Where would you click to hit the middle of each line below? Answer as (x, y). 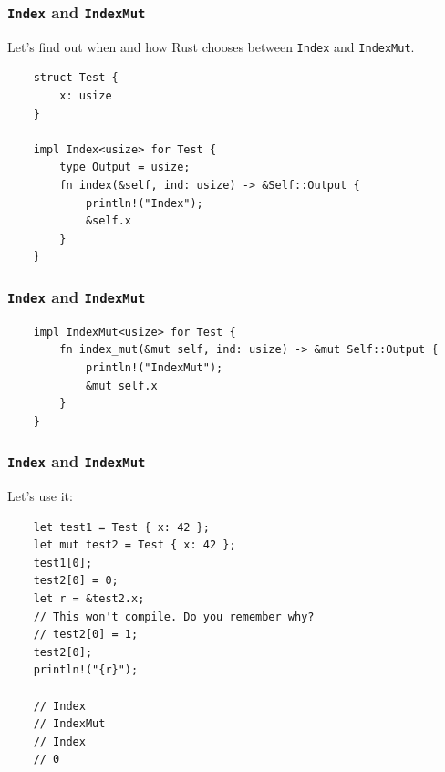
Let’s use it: (40, 496)
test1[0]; (63, 563)
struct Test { (76, 78)
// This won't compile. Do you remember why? (174, 616)
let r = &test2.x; (89, 599)
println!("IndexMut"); (154, 367)
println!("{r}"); (86, 670)
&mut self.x (121, 386)
